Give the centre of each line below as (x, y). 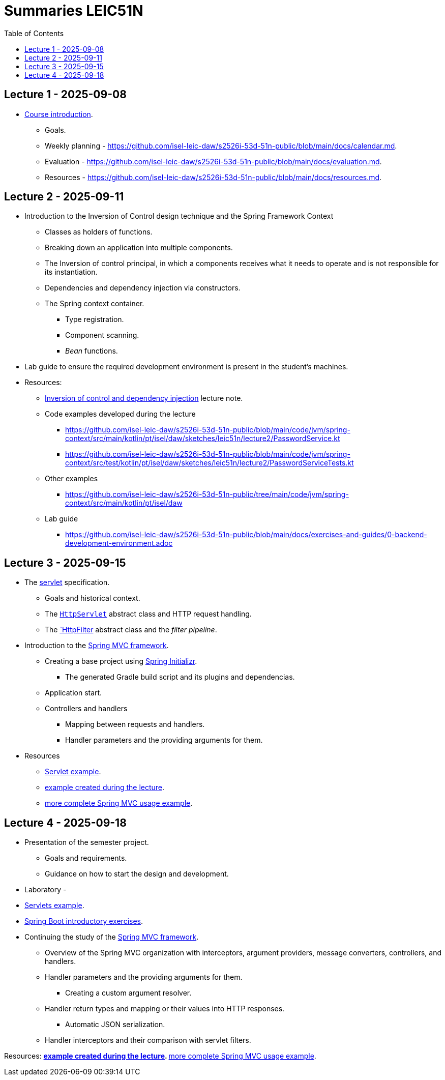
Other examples (71, 479)
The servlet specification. (67, 582)
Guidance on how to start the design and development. (137, 874)
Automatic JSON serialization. (115, 1025)
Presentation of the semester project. (87, 842)
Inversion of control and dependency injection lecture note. (144, 398)
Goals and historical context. (93, 598)
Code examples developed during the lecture (120, 414)
